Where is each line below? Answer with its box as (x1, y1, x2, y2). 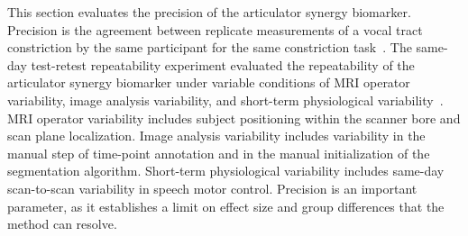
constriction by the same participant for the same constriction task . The (7, 38, 412, 57)
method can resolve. (7, 214, 117, 233)
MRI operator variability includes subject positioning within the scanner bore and (7, 108, 461, 127)
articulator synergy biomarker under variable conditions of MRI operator (7, 73, 410, 92)
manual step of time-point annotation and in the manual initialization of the (7, 143, 430, 162)
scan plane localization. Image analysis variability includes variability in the (7, 126, 426, 145)
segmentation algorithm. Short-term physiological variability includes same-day (7, 161, 445, 180)
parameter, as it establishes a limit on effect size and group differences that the (7, 196, 445, 215)
